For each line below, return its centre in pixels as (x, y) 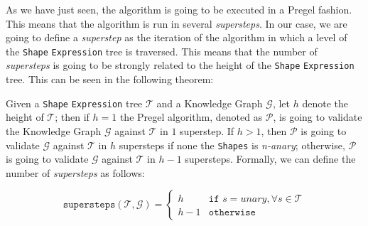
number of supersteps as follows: (75, 172)
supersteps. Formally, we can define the (270, 159)
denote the (325, 103)
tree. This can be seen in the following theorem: (110, 79)
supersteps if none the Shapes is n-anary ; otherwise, (232, 145)
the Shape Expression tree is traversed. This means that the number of (162, 51)
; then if (72, 117)
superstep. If (207, 130)
